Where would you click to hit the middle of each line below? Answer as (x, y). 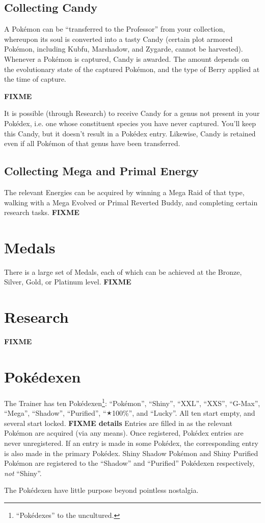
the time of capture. (35, 79)
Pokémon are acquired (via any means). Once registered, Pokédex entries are (124, 433)
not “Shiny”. (23, 473)
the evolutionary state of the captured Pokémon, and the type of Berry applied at (132, 69)
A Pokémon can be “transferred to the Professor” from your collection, (115, 29)
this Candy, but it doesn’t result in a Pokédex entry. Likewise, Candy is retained (130, 133)
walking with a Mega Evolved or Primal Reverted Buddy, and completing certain (131, 202)
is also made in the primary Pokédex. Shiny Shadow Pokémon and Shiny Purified (131, 453)
